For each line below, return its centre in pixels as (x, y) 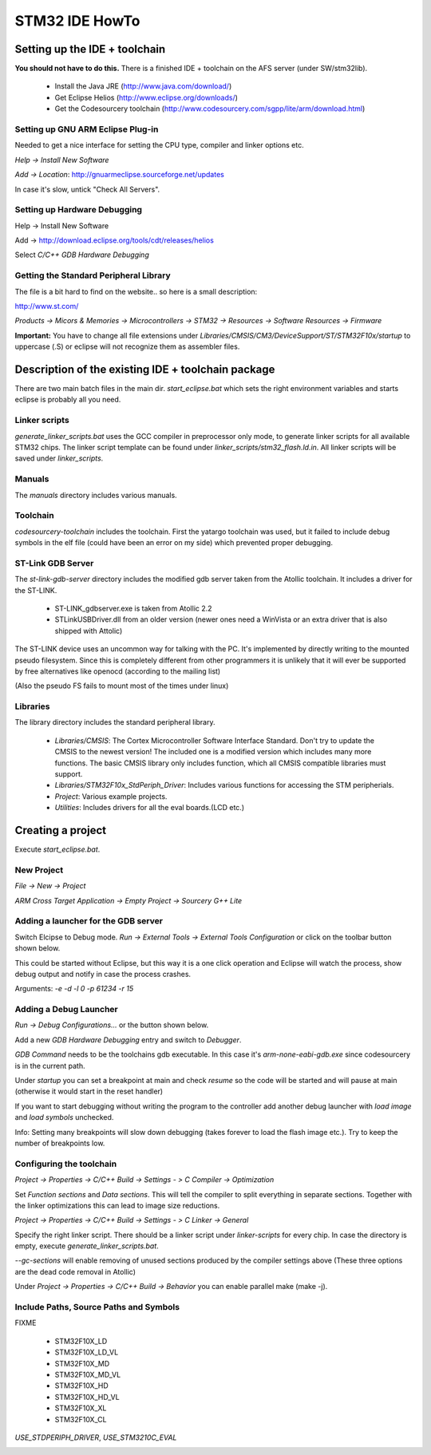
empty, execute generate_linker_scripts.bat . (87, 1246)
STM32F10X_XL (81, 1408)
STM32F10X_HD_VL (87, 1397)
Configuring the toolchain (66, 1164)
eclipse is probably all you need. (68, 400)
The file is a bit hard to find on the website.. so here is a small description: (136, 291)
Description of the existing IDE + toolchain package (145, 369)
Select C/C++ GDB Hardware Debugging (82, 255)
